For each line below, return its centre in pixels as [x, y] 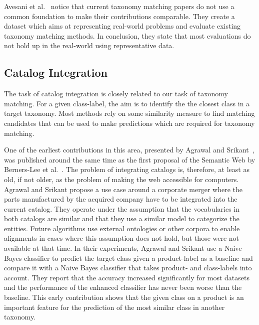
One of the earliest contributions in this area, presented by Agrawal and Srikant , [129, 150]
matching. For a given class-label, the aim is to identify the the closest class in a [127, 103]
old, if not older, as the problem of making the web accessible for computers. [121, 179]
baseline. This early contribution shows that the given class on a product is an [124, 297]
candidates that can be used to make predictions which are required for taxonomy [129, 123]
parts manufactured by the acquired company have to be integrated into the [121, 199]
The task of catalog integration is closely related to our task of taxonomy [116, 94]
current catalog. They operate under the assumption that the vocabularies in [122, 208]
